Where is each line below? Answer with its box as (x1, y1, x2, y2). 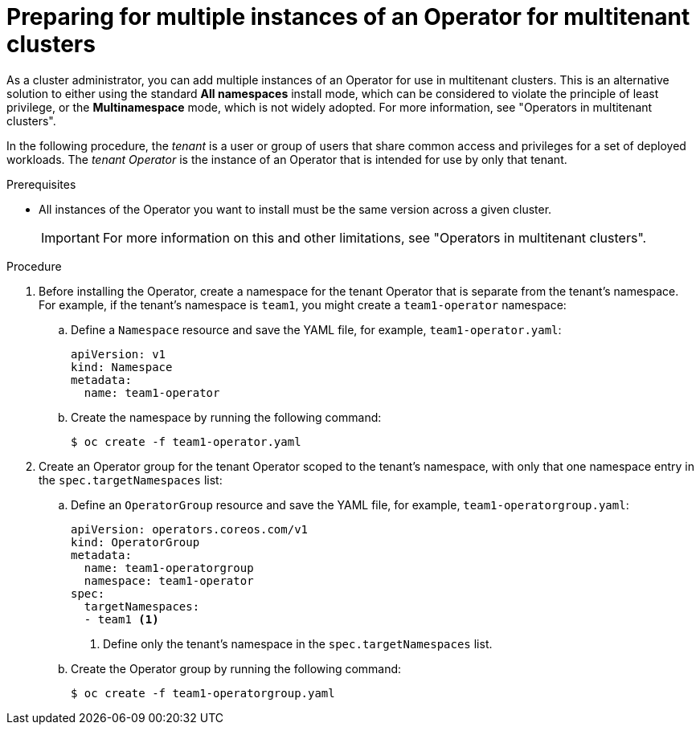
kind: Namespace (71, 360, 173, 374)
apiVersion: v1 (71, 347, 166, 361)
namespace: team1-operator (84, 574, 254, 587)
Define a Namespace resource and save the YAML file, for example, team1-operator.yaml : (71, 322, 562, 337)
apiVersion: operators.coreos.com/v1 (71, 522, 309, 536)
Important (41, 229, 100, 246)
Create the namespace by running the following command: (71, 410, 382, 424)
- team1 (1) (84, 612, 159, 626)
